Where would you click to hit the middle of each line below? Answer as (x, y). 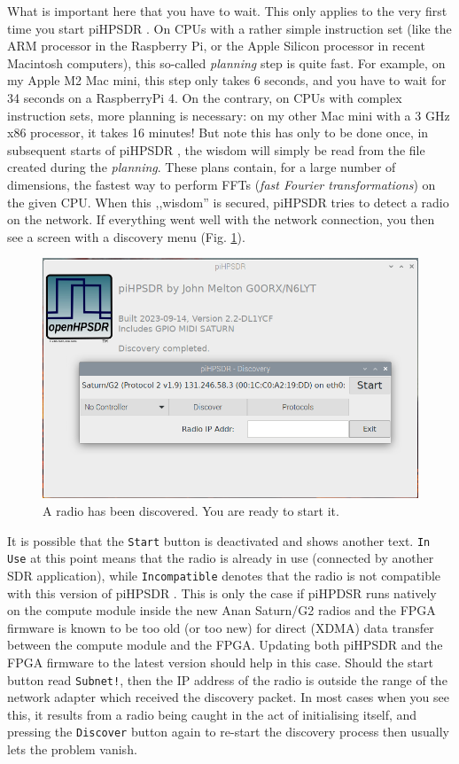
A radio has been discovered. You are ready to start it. (191, 510)
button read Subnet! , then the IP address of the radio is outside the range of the (227, 679)
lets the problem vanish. (72, 749)
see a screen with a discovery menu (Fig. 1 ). (126, 236)
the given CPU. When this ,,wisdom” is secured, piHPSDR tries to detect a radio (228, 202)
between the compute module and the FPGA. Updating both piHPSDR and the (225, 645)
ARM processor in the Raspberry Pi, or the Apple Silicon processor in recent (216, 46)
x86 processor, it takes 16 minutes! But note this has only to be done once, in (218, 133)
